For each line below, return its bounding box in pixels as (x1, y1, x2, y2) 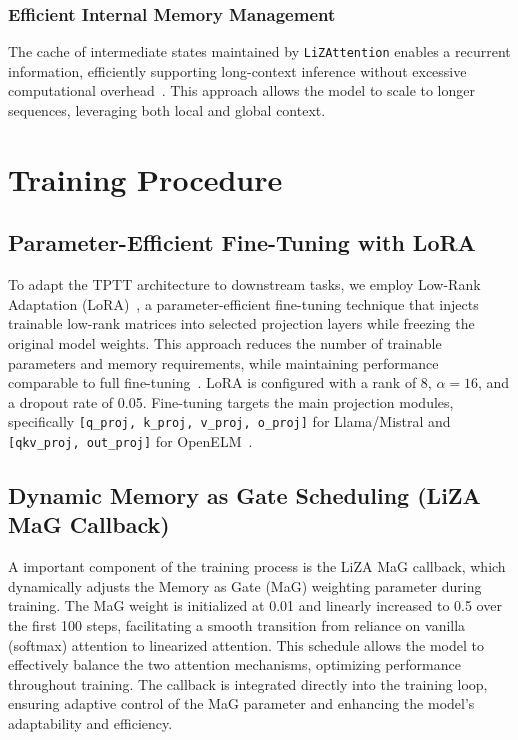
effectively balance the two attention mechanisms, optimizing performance (8, 654, 461, 675)
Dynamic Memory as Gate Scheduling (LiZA (8, 480, 481, 511)
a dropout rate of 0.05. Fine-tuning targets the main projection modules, (8, 391, 454, 412)
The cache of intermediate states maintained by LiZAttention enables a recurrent (8, 41, 511, 62)
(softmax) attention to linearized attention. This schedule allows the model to (8, 634, 484, 655)
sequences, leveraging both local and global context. (8, 100, 326, 121)
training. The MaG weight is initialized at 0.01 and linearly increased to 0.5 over (8, 595, 502, 616)
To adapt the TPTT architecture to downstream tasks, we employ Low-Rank (8, 274, 481, 295)
